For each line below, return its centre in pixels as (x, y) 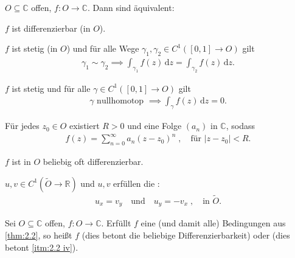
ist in (21, 162)
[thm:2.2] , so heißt (39, 235)
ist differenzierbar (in (51, 28)
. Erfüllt (116, 223)
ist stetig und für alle (51, 88)
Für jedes (22, 126)
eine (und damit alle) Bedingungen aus (213, 223)
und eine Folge (154, 126)
